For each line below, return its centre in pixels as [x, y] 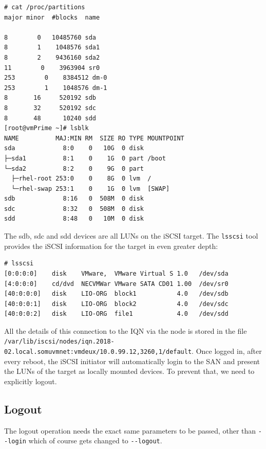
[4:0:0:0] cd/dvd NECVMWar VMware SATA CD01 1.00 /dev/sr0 [116, 284]
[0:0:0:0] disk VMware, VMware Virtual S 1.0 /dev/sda [116, 273]
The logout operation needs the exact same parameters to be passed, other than [130, 430]
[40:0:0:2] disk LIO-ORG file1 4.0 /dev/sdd [116, 314]
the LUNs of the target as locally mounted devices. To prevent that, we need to [129, 371]
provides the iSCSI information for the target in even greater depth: [111, 246]
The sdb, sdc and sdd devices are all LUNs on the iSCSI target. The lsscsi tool [131, 236]
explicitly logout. [31, 381]
